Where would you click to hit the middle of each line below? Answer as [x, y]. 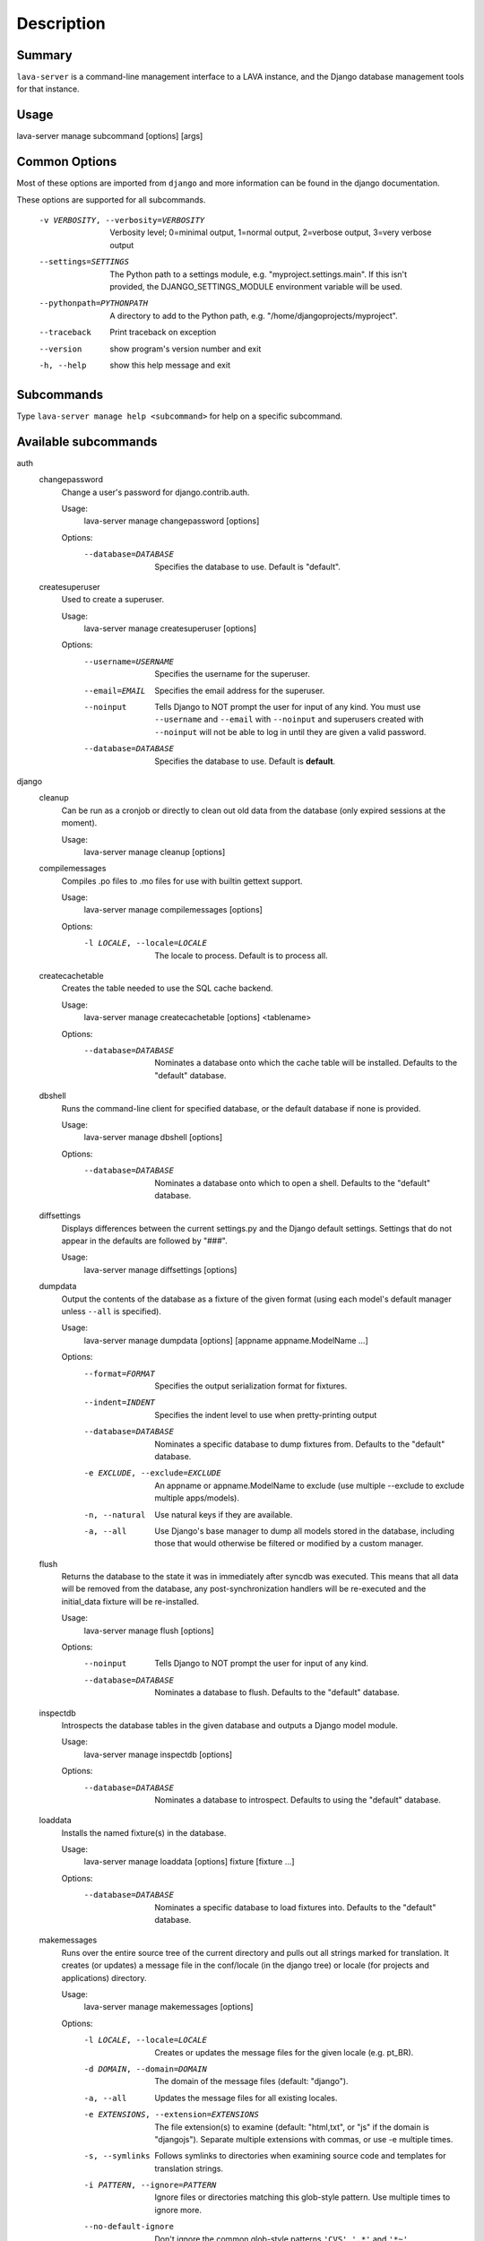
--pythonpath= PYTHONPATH [93, 303]
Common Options [67, 162]
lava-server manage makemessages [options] [169, 2007]
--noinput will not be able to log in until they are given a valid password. [290, 731]
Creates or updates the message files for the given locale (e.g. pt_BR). [284, 2052]
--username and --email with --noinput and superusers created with [290, 719]
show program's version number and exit [186, 349]
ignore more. [178, 2210]
